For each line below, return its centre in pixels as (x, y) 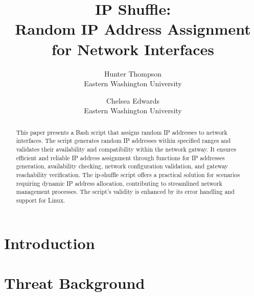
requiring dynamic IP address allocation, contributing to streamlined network (119, 183)
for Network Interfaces (133, 49)
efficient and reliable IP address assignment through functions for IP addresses (120, 157)
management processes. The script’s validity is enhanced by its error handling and (125, 192)
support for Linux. (41, 200)
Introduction (50, 243)
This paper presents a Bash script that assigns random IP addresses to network (122, 132)
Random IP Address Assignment (133, 29)
